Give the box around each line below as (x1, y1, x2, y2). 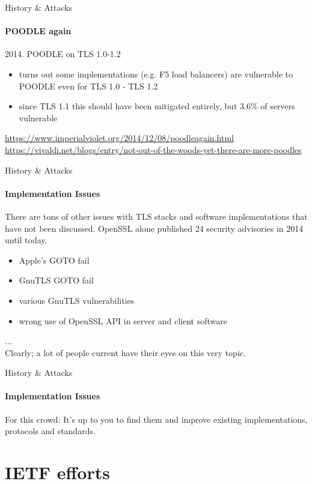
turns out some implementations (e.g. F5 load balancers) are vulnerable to (19, 67, 293, 80)
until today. (5, 234, 47, 246)
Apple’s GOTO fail (19, 253, 90, 266)
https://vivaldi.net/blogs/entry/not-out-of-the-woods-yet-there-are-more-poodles (5, 143, 302, 156)
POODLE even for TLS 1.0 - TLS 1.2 (19, 79, 158, 92)
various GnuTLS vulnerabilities (19, 294, 135, 306)
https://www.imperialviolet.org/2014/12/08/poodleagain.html (5, 132, 234, 144)
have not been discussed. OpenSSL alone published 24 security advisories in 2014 (5, 222, 304, 234)
